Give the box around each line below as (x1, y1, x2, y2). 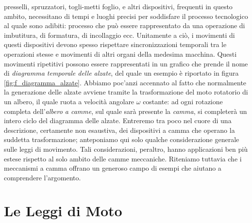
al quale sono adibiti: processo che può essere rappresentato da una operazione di (4, 20, 245, 31)
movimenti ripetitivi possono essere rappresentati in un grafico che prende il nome (4, 58, 248, 68)
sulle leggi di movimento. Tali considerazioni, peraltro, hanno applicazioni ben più (4, 143, 248, 154)
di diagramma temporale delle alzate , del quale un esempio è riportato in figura (4, 68, 239, 78)
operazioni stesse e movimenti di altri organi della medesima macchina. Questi (4, 48, 237, 59)
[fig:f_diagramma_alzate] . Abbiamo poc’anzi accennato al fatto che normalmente (4, 77, 247, 87)
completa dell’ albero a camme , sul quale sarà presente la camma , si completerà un (4, 106, 247, 116)
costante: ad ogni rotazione (143, 96, 223, 106)
